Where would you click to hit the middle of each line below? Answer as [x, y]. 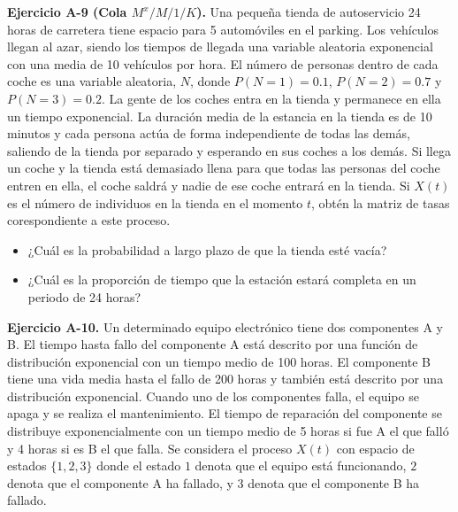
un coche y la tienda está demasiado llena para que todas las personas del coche [224, 168]
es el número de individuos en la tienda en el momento [155, 202]
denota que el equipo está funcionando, [301, 465]
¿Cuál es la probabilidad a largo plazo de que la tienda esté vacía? [207, 249]
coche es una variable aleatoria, [92, 81]
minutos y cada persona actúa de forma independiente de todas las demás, [209, 133]
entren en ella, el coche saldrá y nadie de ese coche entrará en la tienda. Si [209, 185]
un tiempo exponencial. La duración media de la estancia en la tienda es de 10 [220, 116]
